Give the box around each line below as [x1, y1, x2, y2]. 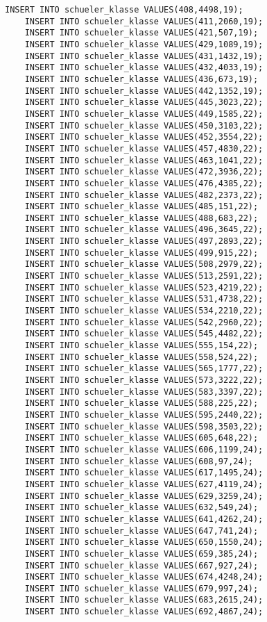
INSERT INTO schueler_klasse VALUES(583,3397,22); [24, 386, 264, 397]
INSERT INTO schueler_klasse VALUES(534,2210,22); [24, 306, 264, 316]
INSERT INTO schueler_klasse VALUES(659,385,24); [24, 548, 259, 559]
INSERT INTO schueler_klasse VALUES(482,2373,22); [24, 190, 264, 200]
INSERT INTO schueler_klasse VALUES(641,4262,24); [24, 514, 264, 524]
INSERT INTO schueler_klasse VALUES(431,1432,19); [24, 51, 264, 61]
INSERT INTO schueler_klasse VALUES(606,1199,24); [24, 444, 264, 455]
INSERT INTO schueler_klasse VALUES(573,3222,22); [24, 375, 264, 385]
